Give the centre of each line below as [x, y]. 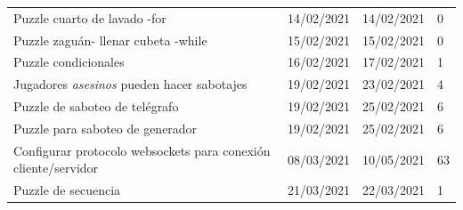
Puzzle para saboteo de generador [106, 128]
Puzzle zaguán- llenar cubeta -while [110, 40]
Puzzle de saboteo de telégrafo [96, 106]
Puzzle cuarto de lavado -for [90, 17]
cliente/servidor [56, 168]
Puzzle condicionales [69, 62]
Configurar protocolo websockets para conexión [142, 150]
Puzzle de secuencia [67, 190]
